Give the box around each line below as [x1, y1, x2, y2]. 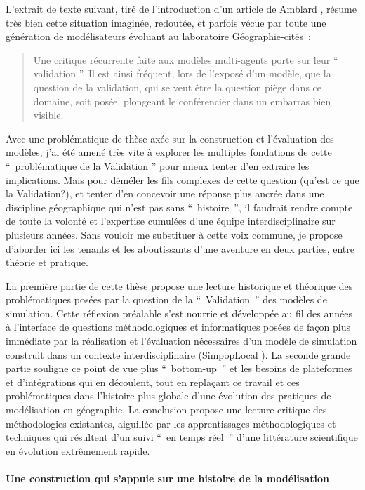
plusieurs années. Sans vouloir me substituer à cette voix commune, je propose [6, 227, 343, 241]
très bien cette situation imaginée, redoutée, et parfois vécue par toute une [6, 15, 326, 29]
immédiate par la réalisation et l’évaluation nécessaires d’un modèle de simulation [6, 333, 357, 348]
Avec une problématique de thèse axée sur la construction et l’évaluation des [6, 131, 334, 145]
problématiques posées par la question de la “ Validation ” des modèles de [6, 292, 327, 307]
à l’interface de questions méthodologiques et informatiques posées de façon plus [6, 319, 350, 334]
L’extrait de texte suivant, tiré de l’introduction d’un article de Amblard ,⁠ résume [6, 1, 357, 15]
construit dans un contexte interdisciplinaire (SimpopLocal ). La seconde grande [6, 347, 351, 362]
